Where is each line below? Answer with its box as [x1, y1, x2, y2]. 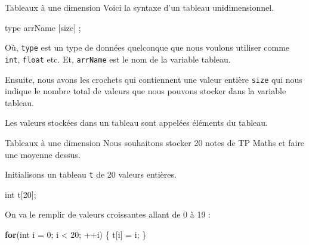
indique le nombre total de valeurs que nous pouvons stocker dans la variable [5, 85, 286, 97]
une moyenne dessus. [5, 148, 81, 160]
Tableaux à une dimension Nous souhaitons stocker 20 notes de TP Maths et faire [5, 136, 305, 148]
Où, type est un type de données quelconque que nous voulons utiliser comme [5, 41, 290, 54]
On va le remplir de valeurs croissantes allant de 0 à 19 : [5, 208, 211, 221]
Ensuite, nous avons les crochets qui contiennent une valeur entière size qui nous [5, 73, 302, 85]
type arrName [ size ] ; [5, 21, 81, 33]
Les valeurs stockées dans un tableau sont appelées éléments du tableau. [5, 116, 268, 129]
